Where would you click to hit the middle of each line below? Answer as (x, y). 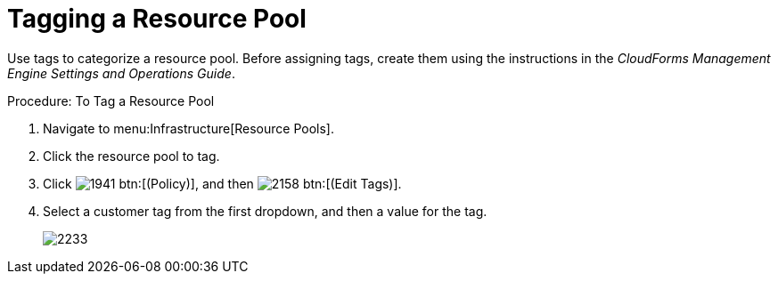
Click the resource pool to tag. (131, 156)
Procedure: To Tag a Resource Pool (111, 100)
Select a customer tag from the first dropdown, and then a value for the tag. (265, 211)
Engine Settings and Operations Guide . (121, 73)
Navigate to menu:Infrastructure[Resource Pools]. (189, 128)
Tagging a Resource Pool (157, 19)
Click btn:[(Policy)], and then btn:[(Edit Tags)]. (222, 183)
